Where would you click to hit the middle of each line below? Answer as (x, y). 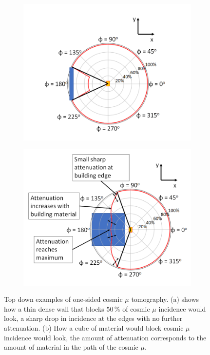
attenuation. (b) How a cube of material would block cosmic (94, 327)
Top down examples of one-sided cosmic (63, 299)
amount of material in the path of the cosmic (71, 347)
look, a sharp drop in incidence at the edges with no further (93, 318)
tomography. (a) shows (165, 299)
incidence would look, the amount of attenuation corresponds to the (105, 337)
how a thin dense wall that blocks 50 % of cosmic (77, 308)
